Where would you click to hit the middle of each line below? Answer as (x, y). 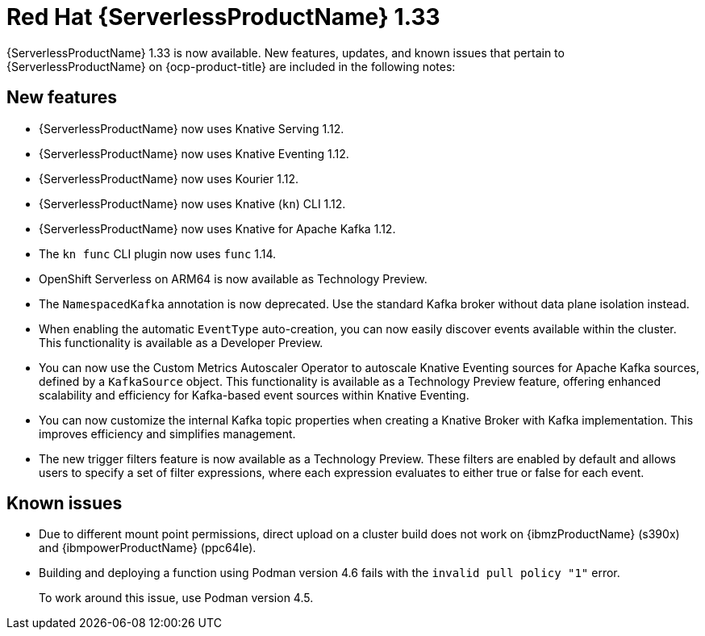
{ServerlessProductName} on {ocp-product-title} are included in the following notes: (231, 66)
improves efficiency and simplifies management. (167, 433)
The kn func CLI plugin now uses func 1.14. (158, 253)
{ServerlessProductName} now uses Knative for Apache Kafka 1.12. (217, 228)
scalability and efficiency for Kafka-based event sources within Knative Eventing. (254, 395)
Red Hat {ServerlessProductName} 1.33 (223, 17)
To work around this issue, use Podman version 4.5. (176, 598)
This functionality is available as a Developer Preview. (181, 342)
